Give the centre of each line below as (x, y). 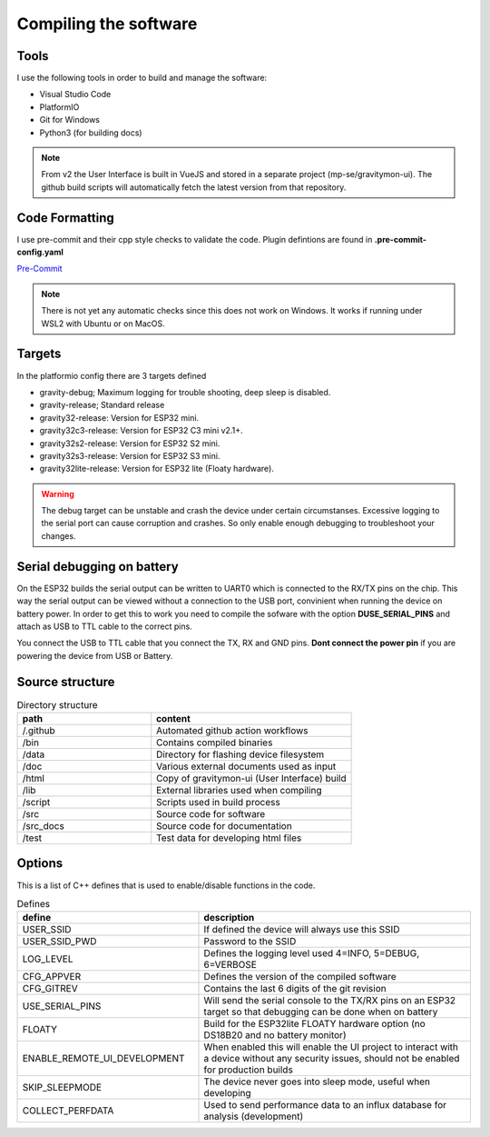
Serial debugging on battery (98, 567)
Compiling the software (107, 24)
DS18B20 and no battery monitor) (275, 1035)
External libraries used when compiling (239, 790)
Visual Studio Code (75, 95)
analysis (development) (254, 1116)
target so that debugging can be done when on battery (321, 1012)
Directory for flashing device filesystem (240, 754)
